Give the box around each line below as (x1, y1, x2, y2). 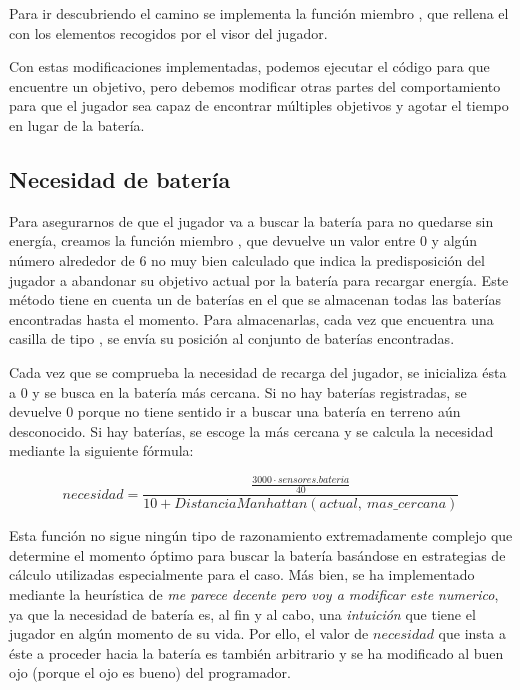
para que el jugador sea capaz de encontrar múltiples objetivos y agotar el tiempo (9, 95, 509, 116)
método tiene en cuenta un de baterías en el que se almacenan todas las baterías (9, 289, 501, 310)
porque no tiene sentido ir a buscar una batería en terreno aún (77, 401, 461, 422)
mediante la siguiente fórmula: (9, 440, 194, 461)
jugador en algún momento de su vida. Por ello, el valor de (9, 623, 369, 644)
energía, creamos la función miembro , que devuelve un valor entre (9, 230, 416, 251)
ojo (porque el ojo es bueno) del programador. (9, 662, 291, 683)
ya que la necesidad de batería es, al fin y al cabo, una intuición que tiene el (9, 603, 476, 624)
